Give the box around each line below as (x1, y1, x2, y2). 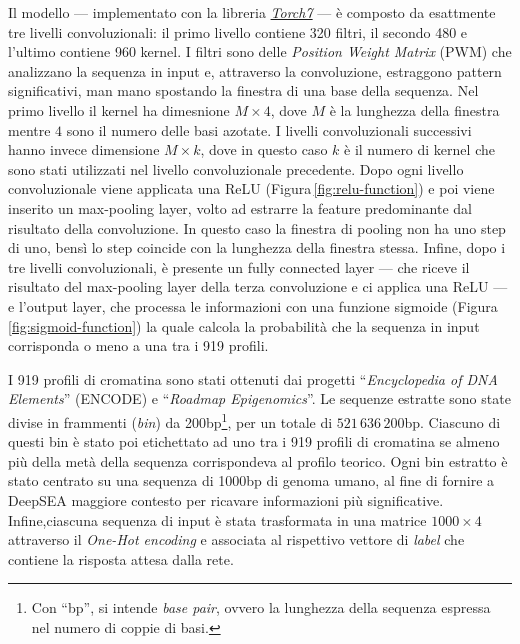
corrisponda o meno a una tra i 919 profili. (8, 335, 269, 356)
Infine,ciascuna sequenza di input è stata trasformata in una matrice (8, 509, 427, 530)
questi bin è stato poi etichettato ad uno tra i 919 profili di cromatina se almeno (8, 431, 500, 452)
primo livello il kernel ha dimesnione (8, 99, 230, 120)
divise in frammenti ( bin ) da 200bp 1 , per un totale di (8, 408, 333, 432)
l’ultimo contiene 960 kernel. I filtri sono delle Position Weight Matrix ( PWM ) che (8, 41, 512, 62)
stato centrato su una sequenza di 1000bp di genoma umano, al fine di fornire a (8, 470, 495, 491)
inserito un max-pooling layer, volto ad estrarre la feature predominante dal (8, 197, 473, 218)
